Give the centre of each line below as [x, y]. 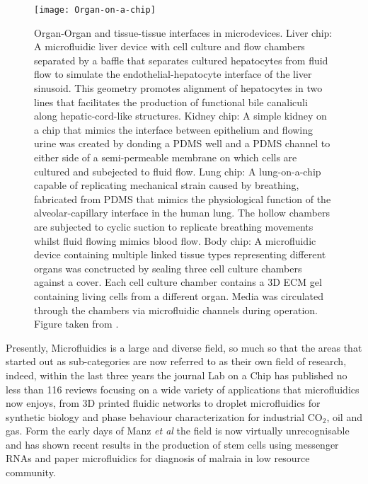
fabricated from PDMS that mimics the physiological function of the [183, 198]
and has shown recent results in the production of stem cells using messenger [172, 444]
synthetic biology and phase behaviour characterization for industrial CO [164, 416]
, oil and [344, 416]
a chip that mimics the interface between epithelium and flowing [174, 129]
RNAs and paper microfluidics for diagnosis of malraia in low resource [158, 458]
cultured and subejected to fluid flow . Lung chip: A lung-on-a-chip [178, 171]
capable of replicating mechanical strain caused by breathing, [167, 185]
